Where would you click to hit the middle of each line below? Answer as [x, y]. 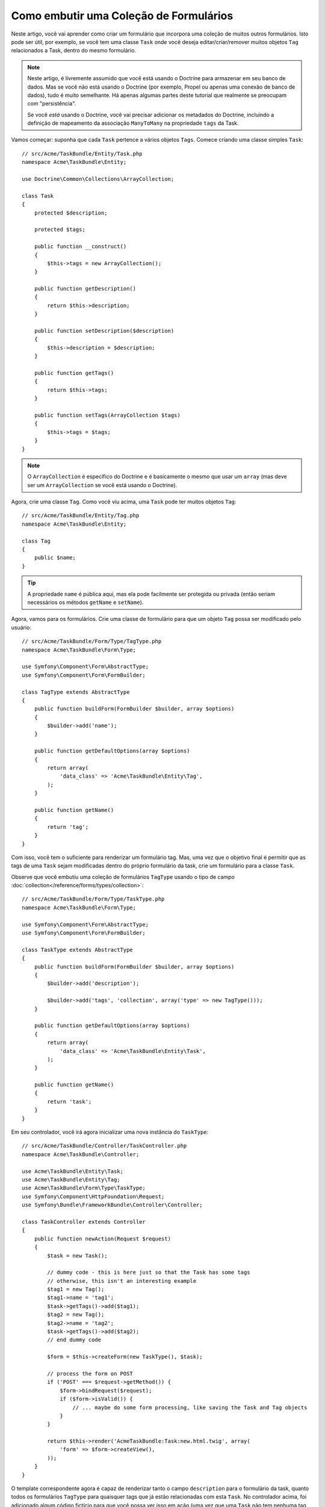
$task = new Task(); [77, 1256]
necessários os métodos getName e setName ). [85, 602]
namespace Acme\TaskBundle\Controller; [81, 1154]
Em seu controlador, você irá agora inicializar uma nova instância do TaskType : [110, 1132]
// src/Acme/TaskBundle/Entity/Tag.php [81, 516]
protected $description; [71, 213]
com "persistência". [52, 104]
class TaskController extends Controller [84, 1222]
